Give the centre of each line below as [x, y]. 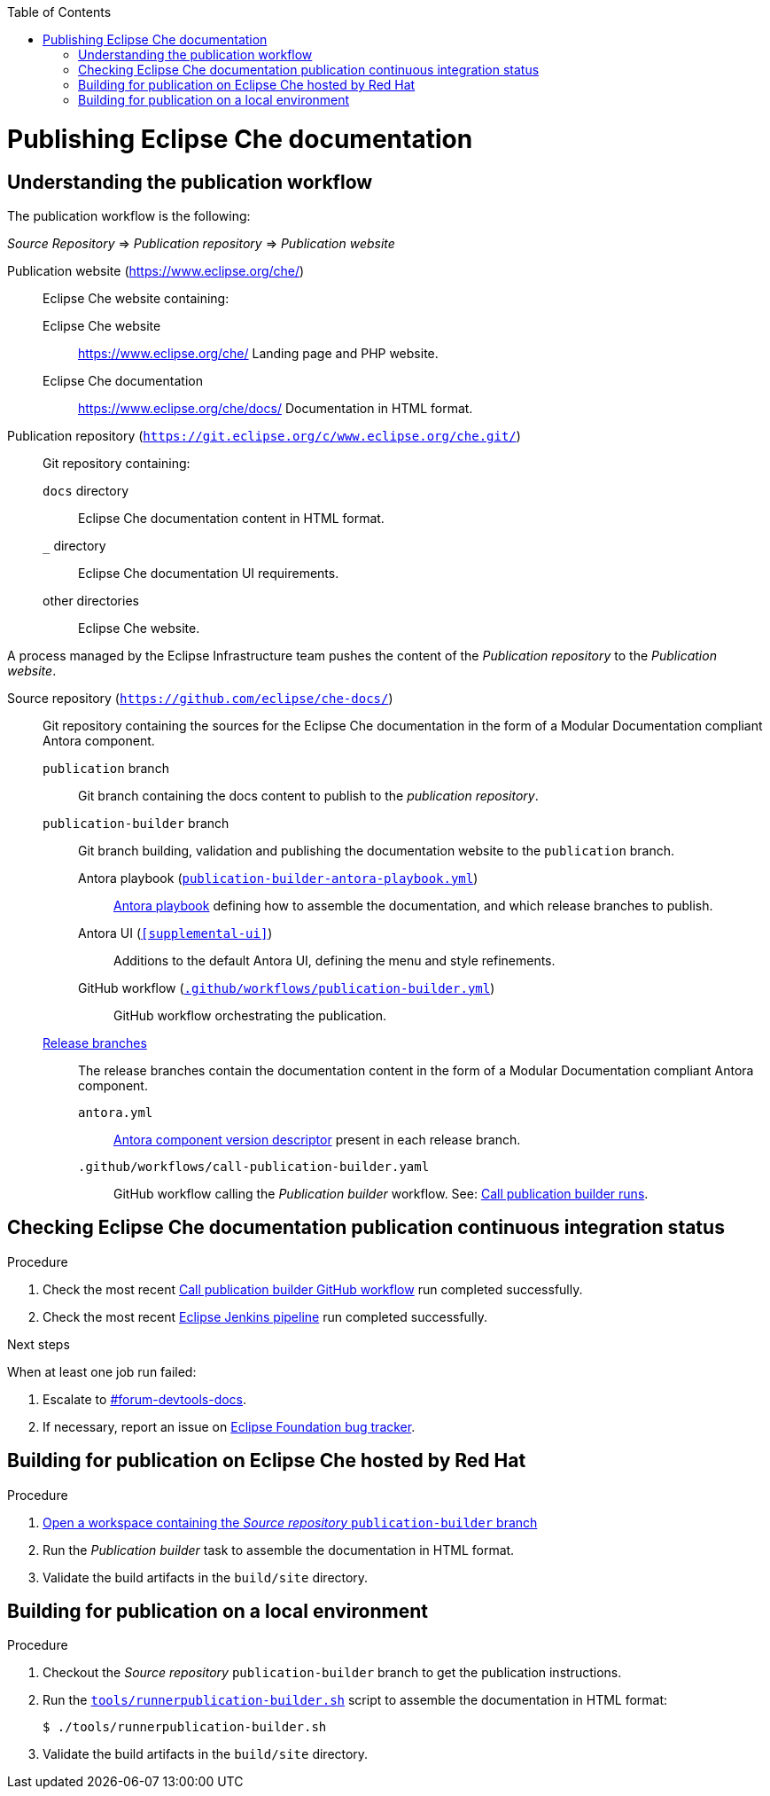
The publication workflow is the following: [129, 215]
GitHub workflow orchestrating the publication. [250, 1015]
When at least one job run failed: [102, 1371]
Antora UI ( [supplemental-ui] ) [175, 933]
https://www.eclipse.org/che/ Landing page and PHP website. [258, 353]
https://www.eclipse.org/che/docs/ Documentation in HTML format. [276, 408]
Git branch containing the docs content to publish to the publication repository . [308, 795]
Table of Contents [59, 12]
